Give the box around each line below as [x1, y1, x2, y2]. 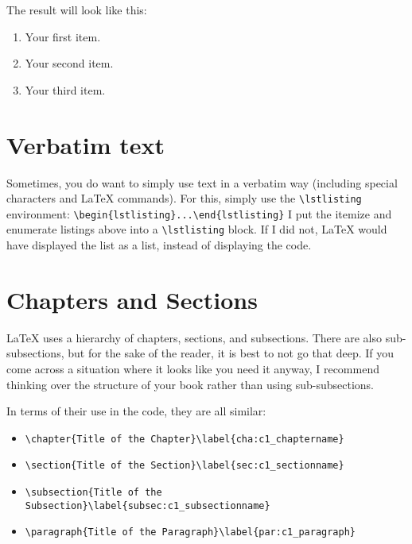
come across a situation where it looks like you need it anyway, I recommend [6, 360, 379, 376]
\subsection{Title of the [25, 487, 162, 499]
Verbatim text [6, 128, 165, 160]
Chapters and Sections [6, 283, 258, 315]
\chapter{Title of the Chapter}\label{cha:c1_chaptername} [25, 433, 344, 445]
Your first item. [25, 28, 101, 44]
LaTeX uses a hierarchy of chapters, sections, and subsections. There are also [6, 329, 382, 345]
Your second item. [25, 55, 114, 71]
